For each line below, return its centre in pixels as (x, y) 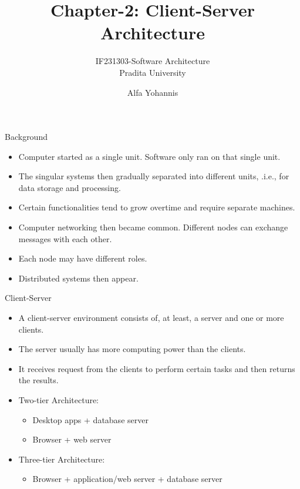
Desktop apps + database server (90, 419)
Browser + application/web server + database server (127, 479)
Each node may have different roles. (83, 258)
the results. (38, 380)
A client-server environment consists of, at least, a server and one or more (151, 318)
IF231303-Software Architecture (153, 61)
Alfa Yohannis (153, 92)
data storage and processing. (70, 187)
